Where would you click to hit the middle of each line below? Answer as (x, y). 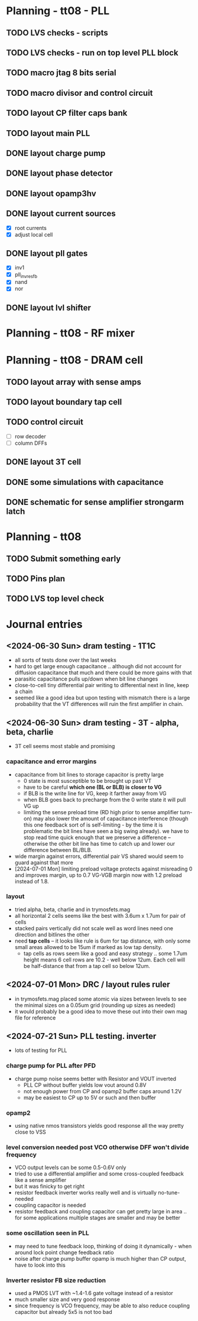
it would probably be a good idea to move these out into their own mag (101, 1011)
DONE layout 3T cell (44, 462)
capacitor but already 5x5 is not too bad (63, 1312)
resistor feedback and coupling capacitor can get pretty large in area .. (101, 1212)
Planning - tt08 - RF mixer (70, 333)
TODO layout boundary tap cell (64, 402)
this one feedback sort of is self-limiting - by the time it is (93, 825)
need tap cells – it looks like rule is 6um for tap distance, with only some (103, 941)
